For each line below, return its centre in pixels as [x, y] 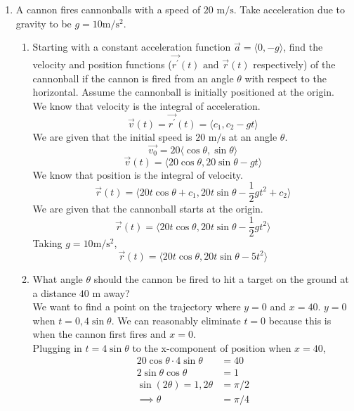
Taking [47, 243]
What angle [58, 278]
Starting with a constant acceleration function [132, 47]
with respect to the [286, 78]
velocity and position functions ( [102, 64]
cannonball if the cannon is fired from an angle [133, 78]
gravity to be [44, 23]
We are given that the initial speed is [112, 136]
